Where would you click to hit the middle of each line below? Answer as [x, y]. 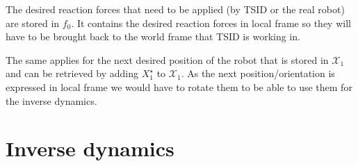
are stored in [33, 23]
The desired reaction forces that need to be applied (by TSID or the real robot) [175, 9]
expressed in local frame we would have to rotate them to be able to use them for [179, 86]
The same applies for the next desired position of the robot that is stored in [167, 59]
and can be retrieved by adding [72, 73]
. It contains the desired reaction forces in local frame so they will [211, 23]
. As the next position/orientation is [258, 73]
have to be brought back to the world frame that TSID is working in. [153, 36]
